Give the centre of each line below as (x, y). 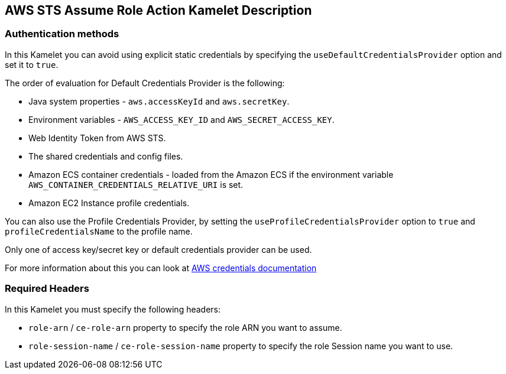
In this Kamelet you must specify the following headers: (113, 309)
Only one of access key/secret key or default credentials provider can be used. (158, 249)
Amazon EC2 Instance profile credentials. (109, 203)
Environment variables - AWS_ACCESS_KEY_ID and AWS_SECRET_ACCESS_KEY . (181, 119)
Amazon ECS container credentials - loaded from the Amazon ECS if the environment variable (211, 174)
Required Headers (47, 289)
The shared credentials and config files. (106, 156)
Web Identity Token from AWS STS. (97, 138)
